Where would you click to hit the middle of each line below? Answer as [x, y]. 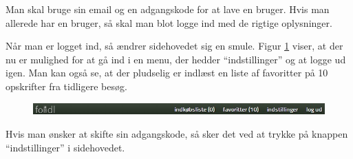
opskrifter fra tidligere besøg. [66, 86]
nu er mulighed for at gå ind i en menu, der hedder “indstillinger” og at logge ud [176, 59]
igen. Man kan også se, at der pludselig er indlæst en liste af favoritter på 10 [167, 73]
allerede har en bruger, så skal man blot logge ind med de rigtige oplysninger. [169, 22]
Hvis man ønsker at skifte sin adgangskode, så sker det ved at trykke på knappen [177, 134]
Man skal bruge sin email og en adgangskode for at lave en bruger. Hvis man [168, 9]
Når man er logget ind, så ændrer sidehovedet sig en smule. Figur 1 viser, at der [174, 46]
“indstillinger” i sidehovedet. [65, 147]
